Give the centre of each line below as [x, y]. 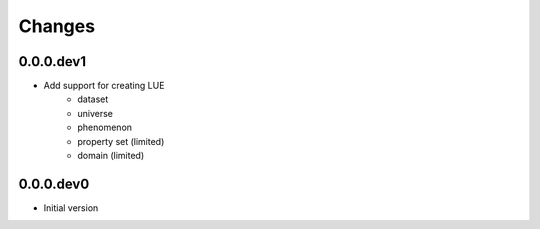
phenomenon [105, 127]
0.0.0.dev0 [54, 183]
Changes [56, 26]
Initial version [71, 207]
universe [95, 113]
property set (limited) [121, 141]
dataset [93, 99]
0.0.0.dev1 [52, 61]
